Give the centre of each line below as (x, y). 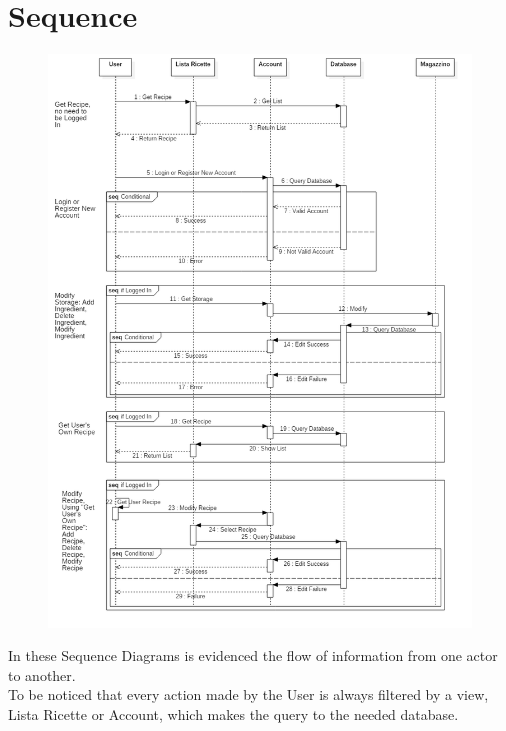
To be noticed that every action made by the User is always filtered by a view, (248, 694)
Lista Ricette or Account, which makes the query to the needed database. (233, 714)
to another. (42, 674)
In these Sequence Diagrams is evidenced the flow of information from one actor (253, 655)
